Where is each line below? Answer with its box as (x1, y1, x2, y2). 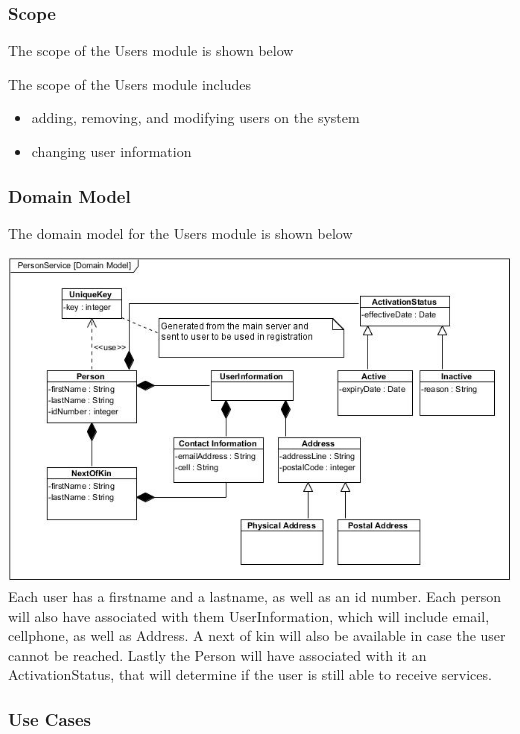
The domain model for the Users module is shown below (8, 222, 353, 243)
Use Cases (8, 706, 92, 731)
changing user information (31, 141, 192, 161)
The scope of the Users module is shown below (8, 40, 294, 61)
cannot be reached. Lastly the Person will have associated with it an (8, 644, 427, 665)
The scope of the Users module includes (8, 73, 251, 94)
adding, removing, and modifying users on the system (31, 107, 360, 128)
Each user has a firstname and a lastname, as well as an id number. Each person (8, 586, 501, 607)
